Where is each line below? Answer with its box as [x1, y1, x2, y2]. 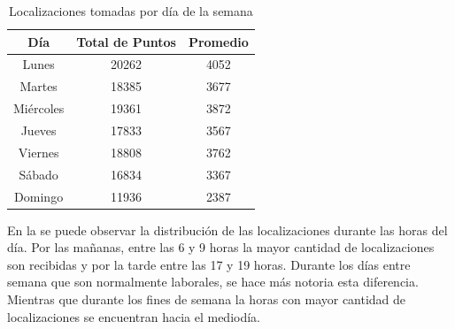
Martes [19, 77, 58, 96]
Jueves [20, 120, 57, 139]
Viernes [18, 142, 59, 161]
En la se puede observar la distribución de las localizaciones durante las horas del [7, 220, 448, 239]
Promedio [188, 32, 249, 50]
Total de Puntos [76, 32, 176, 50]
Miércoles [13, 99, 65, 118]
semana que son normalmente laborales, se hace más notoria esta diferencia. [7, 272, 419, 291]
